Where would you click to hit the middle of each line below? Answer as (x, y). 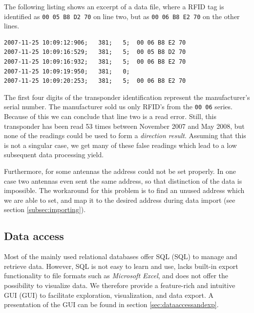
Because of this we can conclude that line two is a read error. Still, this (110, 116)
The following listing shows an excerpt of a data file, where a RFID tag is (114, 6)
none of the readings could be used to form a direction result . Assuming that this (125, 135)
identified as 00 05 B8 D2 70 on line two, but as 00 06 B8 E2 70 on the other (122, 16)
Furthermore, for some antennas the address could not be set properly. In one (120, 171)
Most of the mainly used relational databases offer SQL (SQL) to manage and (121, 256)
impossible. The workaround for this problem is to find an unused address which (124, 190)
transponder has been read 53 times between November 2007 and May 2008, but (124, 126)
